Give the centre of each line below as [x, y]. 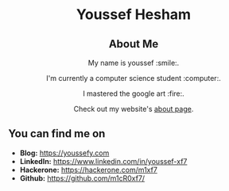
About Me [134, 44]
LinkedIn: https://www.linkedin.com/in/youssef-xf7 [103, 161]
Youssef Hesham [134, 15]
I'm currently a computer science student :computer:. [134, 78]
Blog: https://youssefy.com [64, 153]
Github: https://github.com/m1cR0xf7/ [82, 178]
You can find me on [57, 134]
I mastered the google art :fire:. [134, 94]
